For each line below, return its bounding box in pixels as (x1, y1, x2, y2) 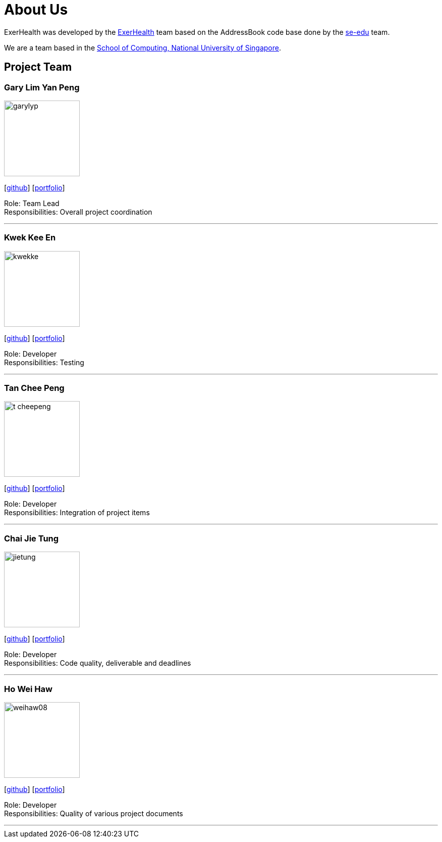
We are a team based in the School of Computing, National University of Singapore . (4, 43, 282, 52)
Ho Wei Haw (4, 683, 52, 694)
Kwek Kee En (4, 232, 56, 243)
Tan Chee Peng (4, 383, 65, 393)
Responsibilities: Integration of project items (4, 508, 150, 517)
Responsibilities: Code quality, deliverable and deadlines (4, 659, 191, 668)
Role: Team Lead (4, 199, 60, 208)
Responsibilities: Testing (4, 358, 84, 367)
